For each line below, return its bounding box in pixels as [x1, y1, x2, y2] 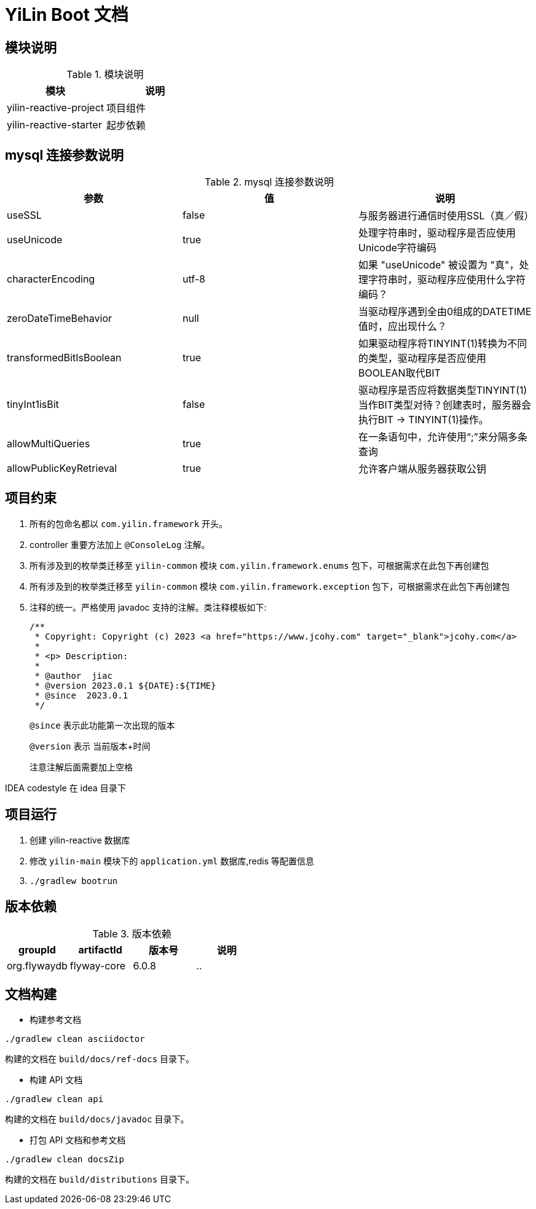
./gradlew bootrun [30, 875, 118, 886]
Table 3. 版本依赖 [92, 927, 171, 940]
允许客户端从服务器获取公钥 [358, 463, 486, 475]
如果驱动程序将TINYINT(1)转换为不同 [358, 337, 527, 350]
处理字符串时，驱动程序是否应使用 [358, 227, 516, 240]
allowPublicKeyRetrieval [7, 462, 117, 475]
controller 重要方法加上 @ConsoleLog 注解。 [30, 539, 210, 550]
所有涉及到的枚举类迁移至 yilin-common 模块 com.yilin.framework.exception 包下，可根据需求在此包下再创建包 [30, 581, 510, 592]
